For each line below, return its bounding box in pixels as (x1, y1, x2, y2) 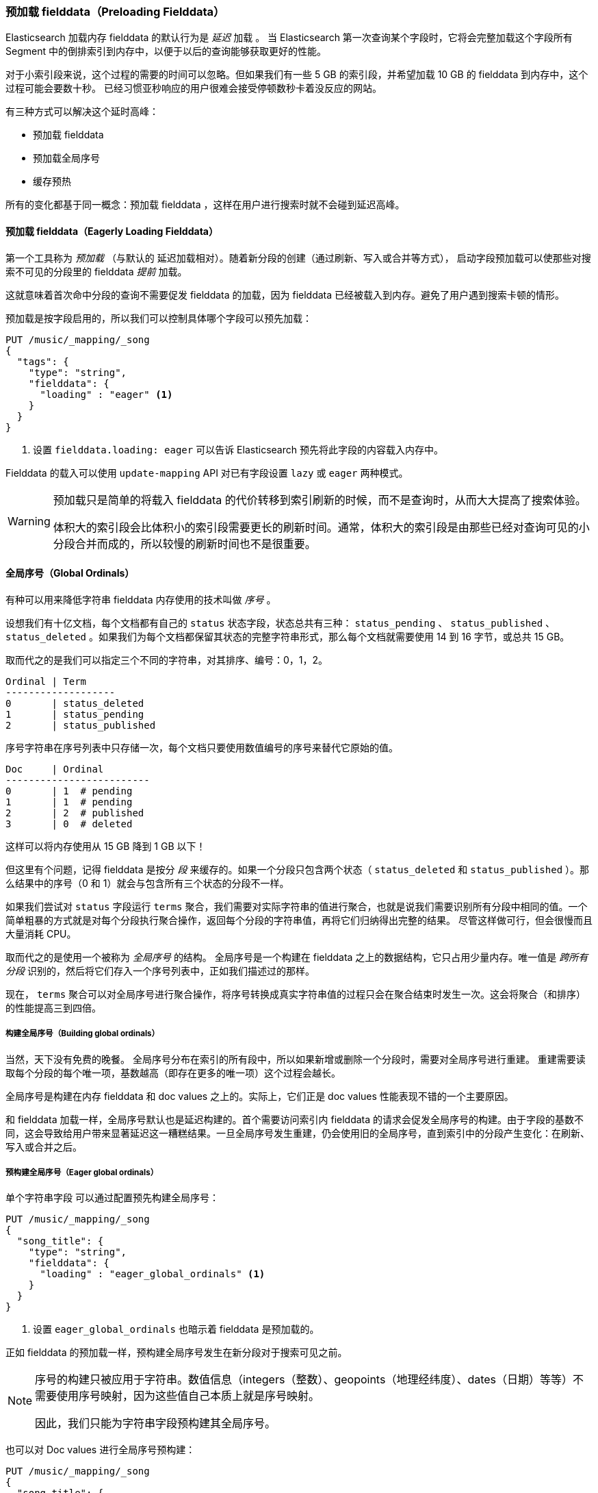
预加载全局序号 (33, 152, 100, 164)
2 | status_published (5, 719, 156, 731)
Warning (8, 514, 51, 528)
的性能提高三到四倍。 (5, 1001, 101, 1014)
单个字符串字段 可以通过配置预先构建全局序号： (5, 1192, 219, 1204)
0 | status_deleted (5, 697, 144, 709)
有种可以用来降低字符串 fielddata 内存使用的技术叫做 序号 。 (5, 593, 276, 605)
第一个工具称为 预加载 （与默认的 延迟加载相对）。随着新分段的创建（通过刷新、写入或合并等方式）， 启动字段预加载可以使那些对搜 (5, 251, 591, 264)
